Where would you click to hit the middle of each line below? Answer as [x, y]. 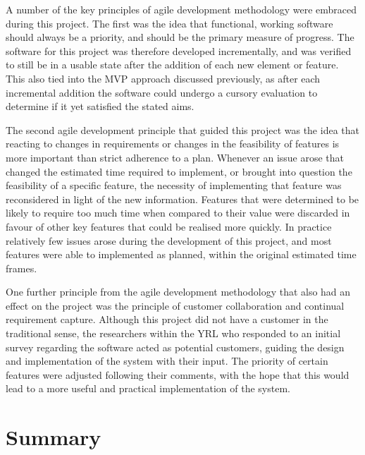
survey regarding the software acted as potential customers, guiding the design [175, 347]
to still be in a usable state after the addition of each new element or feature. [172, 65]
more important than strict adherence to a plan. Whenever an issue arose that [175, 157]
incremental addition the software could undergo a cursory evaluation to [162, 92]
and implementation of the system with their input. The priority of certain [167, 361]
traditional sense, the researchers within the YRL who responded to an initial [173, 333]
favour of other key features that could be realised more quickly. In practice [169, 226]
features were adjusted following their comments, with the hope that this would [178, 374]
